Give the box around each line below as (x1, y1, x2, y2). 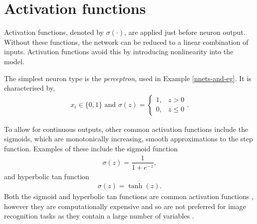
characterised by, (4, 83, 55, 93)
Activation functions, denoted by (4, 27, 104, 37)
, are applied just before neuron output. (124, 27, 246, 37)
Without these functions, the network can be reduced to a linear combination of (4, 36, 249, 47)
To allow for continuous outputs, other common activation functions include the (4, 123, 249, 134)
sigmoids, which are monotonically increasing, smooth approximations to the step (4, 133, 253, 144)
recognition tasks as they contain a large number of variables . (4, 211, 194, 221)
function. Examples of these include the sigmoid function (4, 143, 178, 153)
